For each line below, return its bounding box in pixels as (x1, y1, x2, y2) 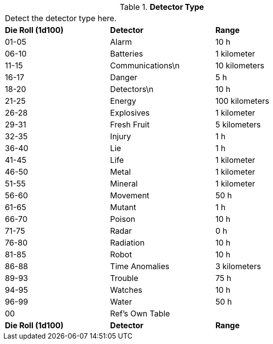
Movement (110, 190, 150, 200)
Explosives (110, 108, 150, 118)
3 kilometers (215, 261, 261, 271)
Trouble (110, 273, 138, 283)
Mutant (110, 202, 136, 212)
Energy (110, 96, 136, 106)
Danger (110, 72, 137, 82)
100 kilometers (215, 96, 270, 106)
